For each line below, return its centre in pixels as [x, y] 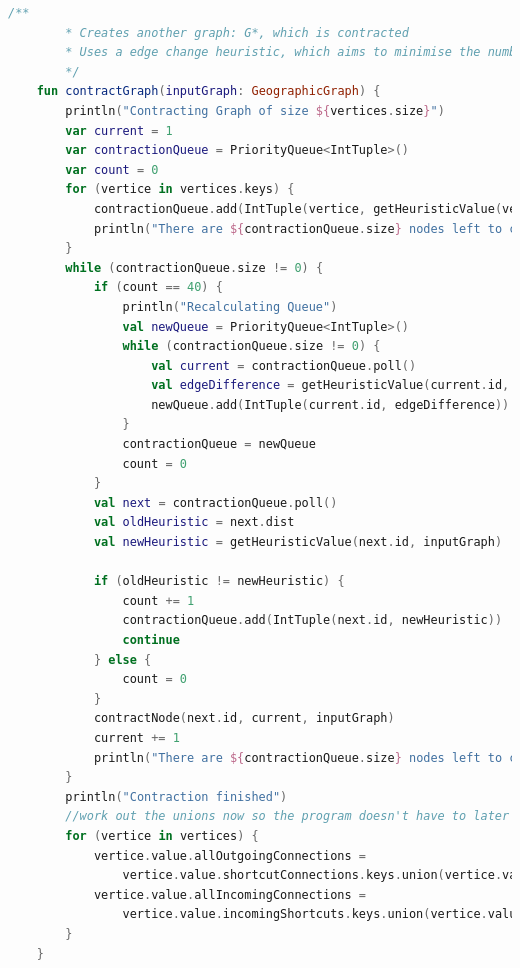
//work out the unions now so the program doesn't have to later [287, 816]
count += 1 [158, 600]
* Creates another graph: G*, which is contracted [237, 32]
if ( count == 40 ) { [158, 287]
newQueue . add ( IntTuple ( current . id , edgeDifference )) [330, 404]
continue [151, 640]
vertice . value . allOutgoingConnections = [229, 855]
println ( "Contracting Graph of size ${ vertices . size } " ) [255, 110]
